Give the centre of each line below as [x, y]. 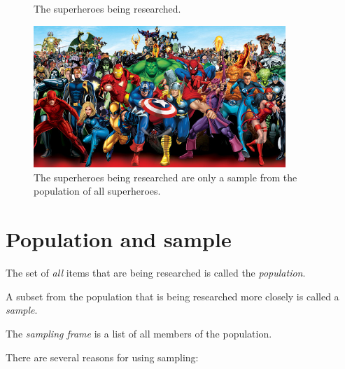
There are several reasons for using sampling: [102, 357]
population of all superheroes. [97, 191]
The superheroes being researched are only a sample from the [166, 177]
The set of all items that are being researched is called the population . [156, 273]
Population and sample [119, 239]
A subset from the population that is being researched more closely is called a [172, 296]
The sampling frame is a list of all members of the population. [139, 333]
